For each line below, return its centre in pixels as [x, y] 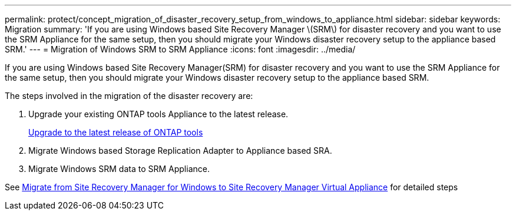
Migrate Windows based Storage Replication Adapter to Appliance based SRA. [180, 150]
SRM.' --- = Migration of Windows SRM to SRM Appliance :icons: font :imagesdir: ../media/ [180, 49]
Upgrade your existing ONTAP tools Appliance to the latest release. [158, 114]
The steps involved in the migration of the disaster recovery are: [129, 96]
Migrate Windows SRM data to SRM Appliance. [119, 169]
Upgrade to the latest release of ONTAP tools [116, 132]
